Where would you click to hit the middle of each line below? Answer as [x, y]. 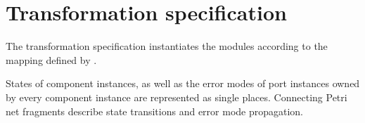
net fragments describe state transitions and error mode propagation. [155, 111]
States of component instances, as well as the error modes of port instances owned [183, 83]
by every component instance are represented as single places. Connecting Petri [177, 97]
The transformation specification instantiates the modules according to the [167, 46]
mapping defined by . [51, 59]
